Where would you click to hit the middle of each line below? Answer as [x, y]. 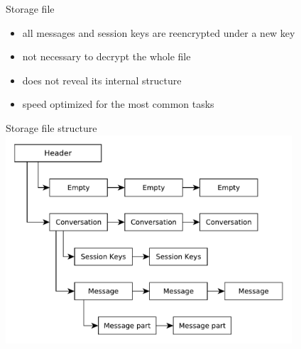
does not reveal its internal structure [102, 80]
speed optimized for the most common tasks [118, 104]
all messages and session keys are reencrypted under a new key [159, 32]
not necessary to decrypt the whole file [106, 56]
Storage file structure [51, 127]
